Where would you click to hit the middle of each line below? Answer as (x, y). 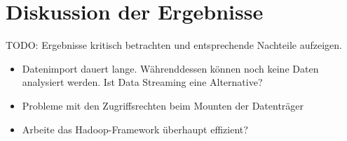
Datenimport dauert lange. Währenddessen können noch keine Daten (170, 68)
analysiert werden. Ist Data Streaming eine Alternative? (142, 82)
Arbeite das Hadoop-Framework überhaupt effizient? (135, 129)
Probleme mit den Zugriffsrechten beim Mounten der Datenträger (163, 105)
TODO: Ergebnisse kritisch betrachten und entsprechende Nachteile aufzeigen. (174, 45)
